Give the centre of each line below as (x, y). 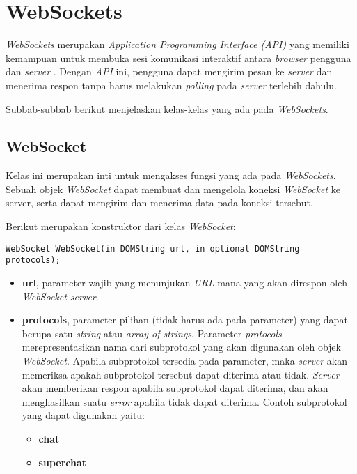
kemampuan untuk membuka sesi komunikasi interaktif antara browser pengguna (178, 58)
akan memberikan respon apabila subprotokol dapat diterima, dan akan (175, 388)
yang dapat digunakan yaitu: (84, 415)
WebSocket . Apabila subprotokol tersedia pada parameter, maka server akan (185, 360)
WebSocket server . (60, 296)
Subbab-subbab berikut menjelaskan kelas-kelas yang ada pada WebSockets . (167, 108)
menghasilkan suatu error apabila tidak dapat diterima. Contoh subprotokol (184, 401)
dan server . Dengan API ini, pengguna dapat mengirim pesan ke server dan (169, 71)
